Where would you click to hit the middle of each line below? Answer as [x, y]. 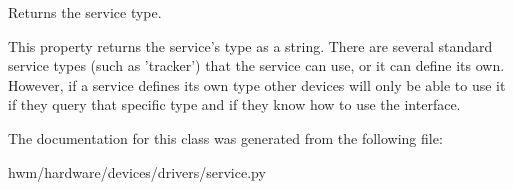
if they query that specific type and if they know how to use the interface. [234, 104]
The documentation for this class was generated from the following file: [225, 137]
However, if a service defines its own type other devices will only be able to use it [257, 84]
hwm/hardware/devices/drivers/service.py [137, 171]
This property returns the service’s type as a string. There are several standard [250, 45]
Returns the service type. [85, 12]
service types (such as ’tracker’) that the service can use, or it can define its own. [256, 65]
